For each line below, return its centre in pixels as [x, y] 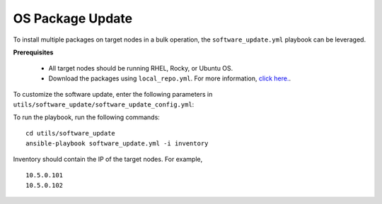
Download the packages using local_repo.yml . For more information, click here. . [170, 78]
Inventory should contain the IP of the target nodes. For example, [108, 160]
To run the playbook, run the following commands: [87, 117]
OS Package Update [73, 18]
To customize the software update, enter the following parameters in [113, 95]
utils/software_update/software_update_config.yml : [104, 104]
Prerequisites [33, 52]
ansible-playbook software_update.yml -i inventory [117, 143]
